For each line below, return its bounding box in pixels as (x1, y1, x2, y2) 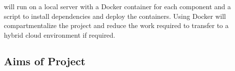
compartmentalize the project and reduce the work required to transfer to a (4, 20, 229, 30)
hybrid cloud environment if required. (4, 29, 116, 40)
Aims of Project (4, 53, 85, 68)
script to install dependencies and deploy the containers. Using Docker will (4, 11, 226, 21)
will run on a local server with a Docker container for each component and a (4, 1, 231, 11)
